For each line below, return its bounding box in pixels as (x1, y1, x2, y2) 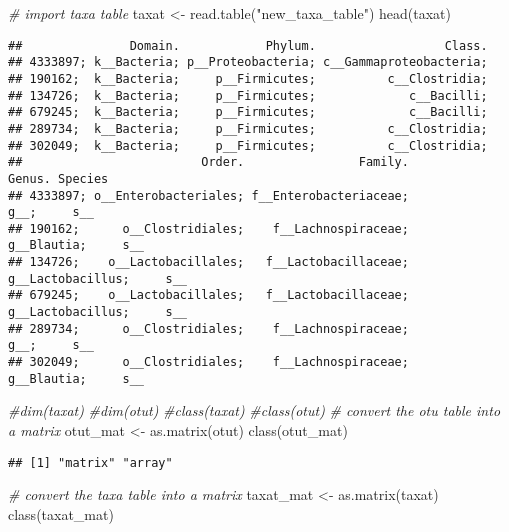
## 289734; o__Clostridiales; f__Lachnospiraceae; (8, 321, 409, 336)
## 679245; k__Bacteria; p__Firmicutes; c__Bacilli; (8, 105, 488, 120)
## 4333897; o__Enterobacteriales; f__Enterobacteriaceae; (8, 188, 409, 203)
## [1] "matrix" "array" (8, 455, 173, 470)
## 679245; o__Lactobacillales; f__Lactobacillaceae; (8, 288, 409, 303)
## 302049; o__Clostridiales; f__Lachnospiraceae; (8, 355, 409, 370)
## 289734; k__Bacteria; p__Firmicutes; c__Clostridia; (8, 121, 488, 136)
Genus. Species (8, 171, 109, 186)
